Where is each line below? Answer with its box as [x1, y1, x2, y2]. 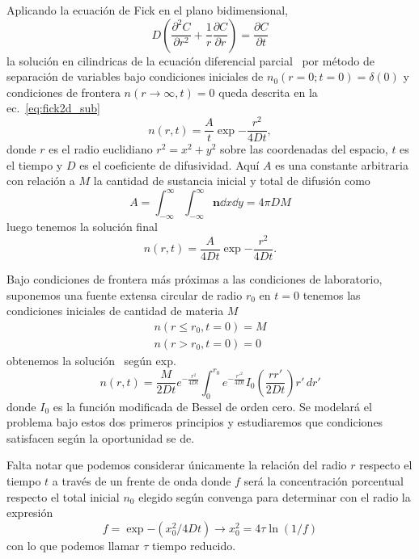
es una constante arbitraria [275, 156, 408, 173]
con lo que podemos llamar [6, 536, 140, 553]
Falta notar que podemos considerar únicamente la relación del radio [6, 456, 347, 473]
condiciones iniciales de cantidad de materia [6, 302, 224, 319]
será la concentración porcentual [243, 473, 404, 490]
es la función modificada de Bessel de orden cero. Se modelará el [53, 397, 372, 414]
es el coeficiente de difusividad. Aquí [79, 156, 260, 173]
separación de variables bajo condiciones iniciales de [6, 68, 264, 85]
